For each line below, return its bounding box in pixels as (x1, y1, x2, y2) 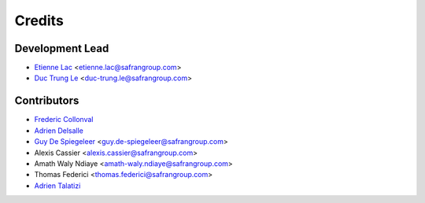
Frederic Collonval (34, 115, 94, 124)
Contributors (14, 94, 79, 108)
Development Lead (14, 42, 109, 55)
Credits (14, 12, 65, 29)
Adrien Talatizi (34, 181, 81, 190)
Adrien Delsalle (34, 126, 84, 135)
